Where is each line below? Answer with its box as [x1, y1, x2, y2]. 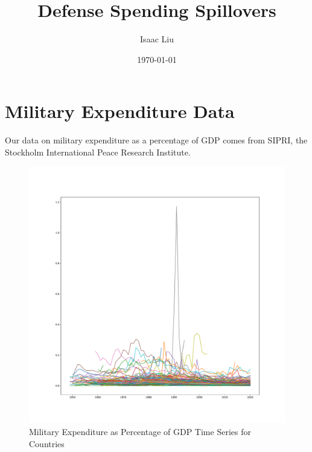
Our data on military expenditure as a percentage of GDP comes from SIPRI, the [5, 134, 308, 146]
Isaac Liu [140, 33, 174, 45]
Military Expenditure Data [5, 99, 235, 123]
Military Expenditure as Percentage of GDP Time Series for [29, 425, 251, 438]
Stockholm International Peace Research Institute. [5, 145, 191, 158]
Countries [29, 437, 65, 450]
